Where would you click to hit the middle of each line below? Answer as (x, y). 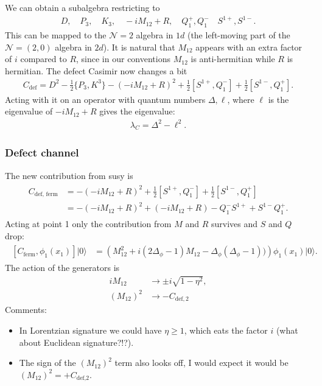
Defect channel (42, 153)
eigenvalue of (29, 111)
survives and (234, 224)
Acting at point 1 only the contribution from (88, 224)
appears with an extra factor (249, 47)
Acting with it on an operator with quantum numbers (105, 99)
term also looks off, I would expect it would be (201, 363)
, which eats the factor (226, 330)
